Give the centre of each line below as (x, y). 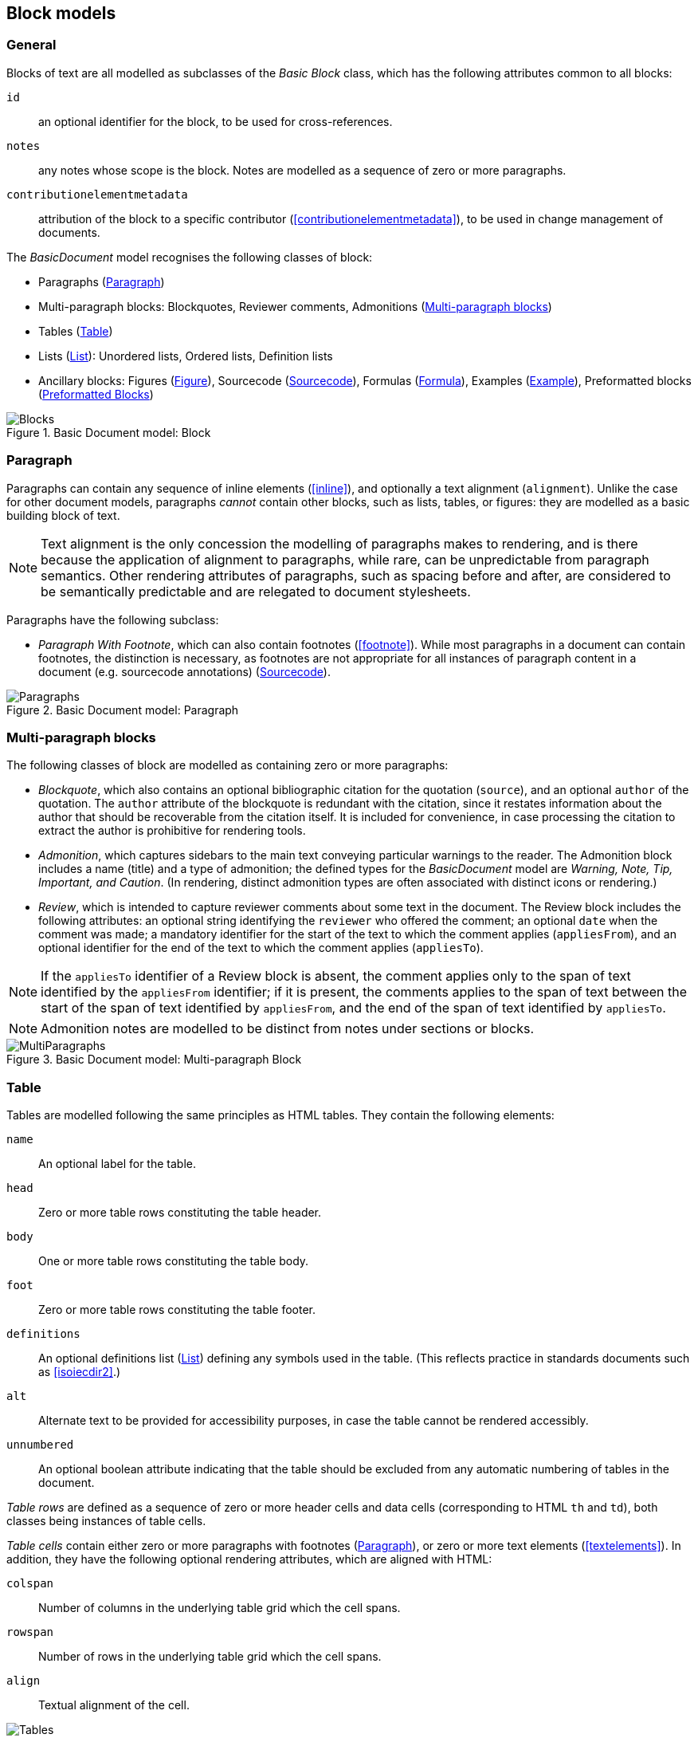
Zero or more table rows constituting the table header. (180, 1213)
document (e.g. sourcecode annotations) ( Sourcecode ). (184, 671)
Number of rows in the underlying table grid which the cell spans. (210, 1657)
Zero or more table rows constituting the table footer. (177, 1310)
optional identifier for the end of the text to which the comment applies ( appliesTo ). (261, 948)
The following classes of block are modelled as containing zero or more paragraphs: (227, 765)
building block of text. (63, 515)
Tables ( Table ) (76, 331)
